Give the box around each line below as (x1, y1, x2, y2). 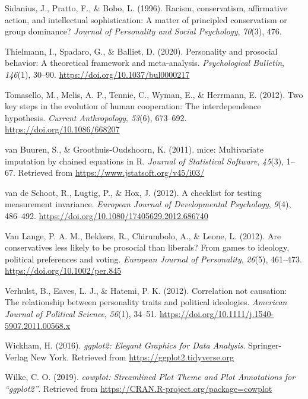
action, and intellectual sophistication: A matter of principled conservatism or (5, 13, 287, 26)
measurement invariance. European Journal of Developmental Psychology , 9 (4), (5, 198, 291, 210)
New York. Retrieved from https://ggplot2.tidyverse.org (30, 350, 234, 363)
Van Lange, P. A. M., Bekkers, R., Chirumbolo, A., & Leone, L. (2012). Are (5, 229, 281, 242)
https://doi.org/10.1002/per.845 (5, 264, 122, 277)
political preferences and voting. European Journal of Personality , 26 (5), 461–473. (5, 252, 302, 265)
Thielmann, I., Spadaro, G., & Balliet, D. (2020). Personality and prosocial (5, 45, 278, 57)
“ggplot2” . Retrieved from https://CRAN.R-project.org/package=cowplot (5, 382, 272, 395)
